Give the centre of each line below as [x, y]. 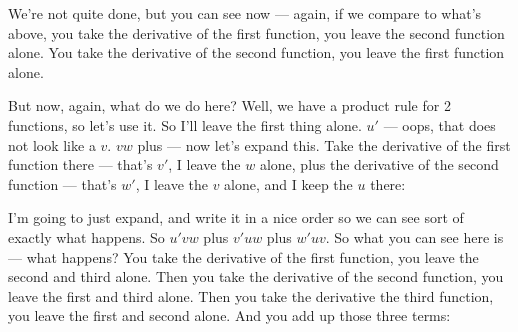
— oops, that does [439, 124]
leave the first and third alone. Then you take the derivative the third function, [251, 295]
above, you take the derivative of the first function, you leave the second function [256, 32]
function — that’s [62, 183]
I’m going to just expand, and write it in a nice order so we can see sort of [236, 217]
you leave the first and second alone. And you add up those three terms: [229, 315]
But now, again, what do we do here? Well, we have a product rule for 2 [229, 105]
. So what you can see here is [414, 236]
